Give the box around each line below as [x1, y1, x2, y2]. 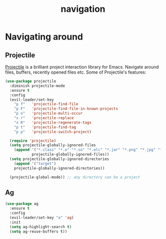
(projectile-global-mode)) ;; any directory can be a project [9, 174, 140, 180]
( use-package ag [5, 201, 39, 206]
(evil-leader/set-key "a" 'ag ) [9, 215, 74, 220]
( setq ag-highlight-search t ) [9, 224, 72, 229]
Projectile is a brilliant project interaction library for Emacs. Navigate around [5, 64, 159, 70]
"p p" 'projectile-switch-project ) [14, 129, 92, 134]
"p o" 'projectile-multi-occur [14, 111, 83, 116]
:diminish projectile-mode [9, 83, 65, 88]
